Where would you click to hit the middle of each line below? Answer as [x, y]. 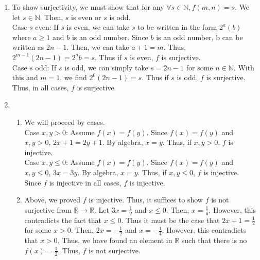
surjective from [48, 209]
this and [25, 77]
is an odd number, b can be [200, 37]
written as [28, 47]
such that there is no [214, 240]
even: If [47, 27]
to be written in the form [177, 27]
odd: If [46, 67]
